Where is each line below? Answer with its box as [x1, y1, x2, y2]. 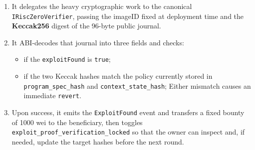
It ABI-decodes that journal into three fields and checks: [11, 37, 184, 47]
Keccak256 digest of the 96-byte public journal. [11, 20, 161, 31]
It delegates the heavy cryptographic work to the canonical [11, 1, 192, 11]
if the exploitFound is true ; [23, 54, 111, 64]
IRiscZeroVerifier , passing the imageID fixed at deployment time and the [11, 10, 244, 21]
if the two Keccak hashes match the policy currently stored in [23, 71, 213, 81]
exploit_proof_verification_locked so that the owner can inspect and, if [11, 127, 245, 137]
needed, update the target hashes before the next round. [11, 136, 184, 147]
